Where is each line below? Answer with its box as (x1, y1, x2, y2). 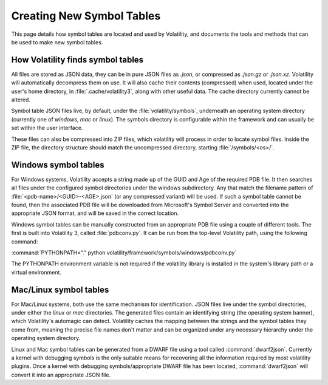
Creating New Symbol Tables (11, 9, 161, 22)
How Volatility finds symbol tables (11, 55, 144, 65)
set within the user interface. (11, 124, 83, 132)
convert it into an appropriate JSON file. (11, 371, 111, 378)
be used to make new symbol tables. (11, 38, 103, 46)
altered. (11, 96, 30, 103)
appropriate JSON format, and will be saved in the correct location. (11, 210, 179, 217)
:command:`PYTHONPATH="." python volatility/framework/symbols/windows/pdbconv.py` (11, 249, 237, 256)
